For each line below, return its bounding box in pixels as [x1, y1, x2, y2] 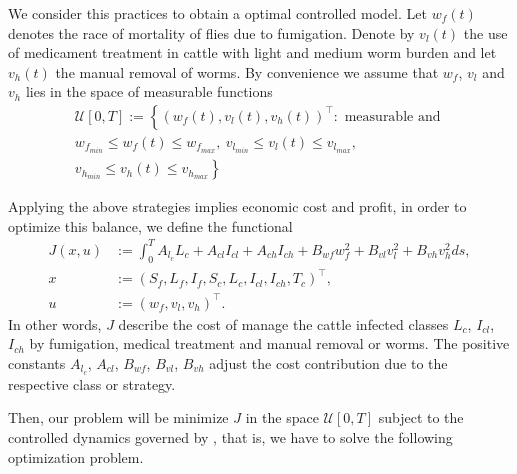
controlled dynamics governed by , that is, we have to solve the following [8, 426, 453, 447]
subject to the [378, 407, 464, 428]
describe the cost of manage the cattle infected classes [118, 313, 449, 334]
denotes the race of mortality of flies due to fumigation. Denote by [8, 22, 415, 43]
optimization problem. [8, 446, 144, 467]
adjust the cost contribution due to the [209, 352, 448, 373]
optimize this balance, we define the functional [8, 215, 293, 236]
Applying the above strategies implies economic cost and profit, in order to [8, 196, 467, 217]
